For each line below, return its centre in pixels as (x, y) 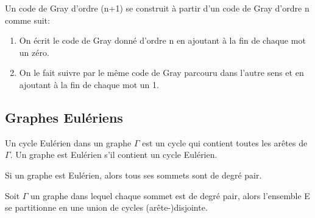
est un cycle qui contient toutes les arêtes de (225, 142)
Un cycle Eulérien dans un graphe (68, 142)
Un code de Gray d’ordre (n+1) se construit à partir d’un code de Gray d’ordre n (157, 8)
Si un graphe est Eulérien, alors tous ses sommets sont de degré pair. (133, 175)
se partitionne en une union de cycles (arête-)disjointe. (106, 207)
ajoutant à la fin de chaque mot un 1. (89, 84)
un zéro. (34, 52)
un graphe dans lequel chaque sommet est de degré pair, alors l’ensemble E (170, 195)
